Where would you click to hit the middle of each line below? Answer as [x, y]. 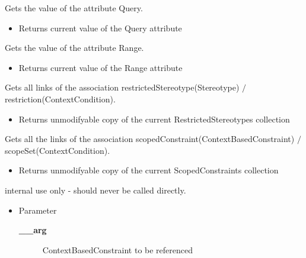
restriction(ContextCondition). [60, 99]
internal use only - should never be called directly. [95, 190]
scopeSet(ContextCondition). [58, 150]
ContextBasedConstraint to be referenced [118, 249]
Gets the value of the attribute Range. [74, 48]
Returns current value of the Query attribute [100, 28]
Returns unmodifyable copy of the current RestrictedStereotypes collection [154, 119]
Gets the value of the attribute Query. [74, 8]
